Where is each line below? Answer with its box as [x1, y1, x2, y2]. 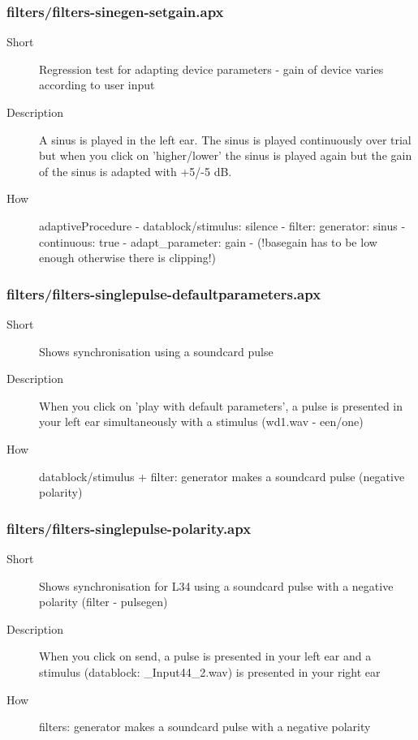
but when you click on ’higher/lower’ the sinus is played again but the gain [39, 147, 412, 164]
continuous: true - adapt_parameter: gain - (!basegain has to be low [39, 233, 377, 250]
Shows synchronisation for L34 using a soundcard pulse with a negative [39, 577, 394, 594]
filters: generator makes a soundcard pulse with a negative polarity [39, 718, 371, 735]
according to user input [39, 76, 155, 93]
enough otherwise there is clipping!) [39, 249, 217, 266]
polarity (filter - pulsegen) [39, 593, 168, 610]
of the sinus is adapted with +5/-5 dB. [39, 162, 232, 179]
